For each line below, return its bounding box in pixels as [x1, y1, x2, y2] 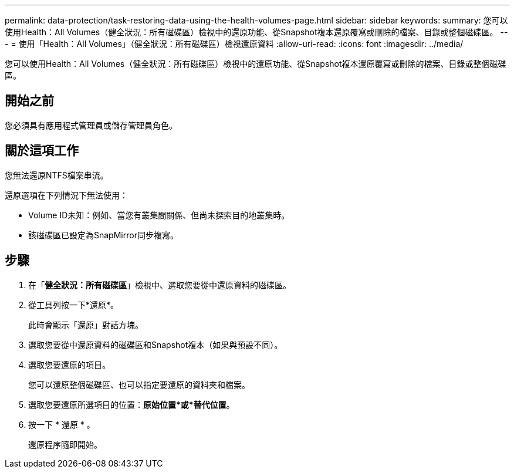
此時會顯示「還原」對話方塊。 [28, 319, 143, 330]
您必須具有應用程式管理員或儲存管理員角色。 [5, 120, 177, 130]
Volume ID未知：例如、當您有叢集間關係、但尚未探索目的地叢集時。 [28, 210, 290, 220]
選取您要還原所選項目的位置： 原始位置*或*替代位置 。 [28, 399, 235, 410]
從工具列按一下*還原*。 [28, 299, 119, 310]
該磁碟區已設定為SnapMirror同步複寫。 [28, 229, 178, 240]
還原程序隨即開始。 [28, 439, 102, 450]
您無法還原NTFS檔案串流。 [5, 170, 109, 180]
